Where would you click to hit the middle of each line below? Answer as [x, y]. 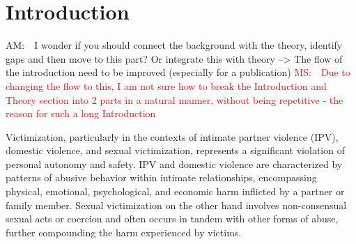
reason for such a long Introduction [81, 113]
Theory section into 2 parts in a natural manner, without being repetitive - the [175, 99]
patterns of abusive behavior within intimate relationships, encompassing [161, 177]
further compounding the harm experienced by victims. [124, 232]
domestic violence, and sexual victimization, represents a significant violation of [175, 150]
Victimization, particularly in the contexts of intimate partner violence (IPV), [172, 136]
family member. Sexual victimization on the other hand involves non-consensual [176, 205]
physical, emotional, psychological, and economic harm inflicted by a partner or [175, 191]
